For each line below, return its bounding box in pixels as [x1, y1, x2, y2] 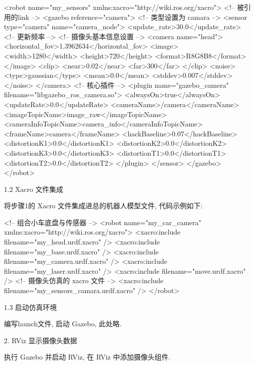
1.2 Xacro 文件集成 [4, 183, 63, 194]
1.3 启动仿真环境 [4, 302, 57, 312]
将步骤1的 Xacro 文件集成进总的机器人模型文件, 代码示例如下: [4, 200, 203, 211]
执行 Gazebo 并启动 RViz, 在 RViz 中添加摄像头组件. [4, 352, 171, 362]
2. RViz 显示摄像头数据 [4, 335, 77, 345]
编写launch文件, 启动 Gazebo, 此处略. [4, 318, 122, 329]
